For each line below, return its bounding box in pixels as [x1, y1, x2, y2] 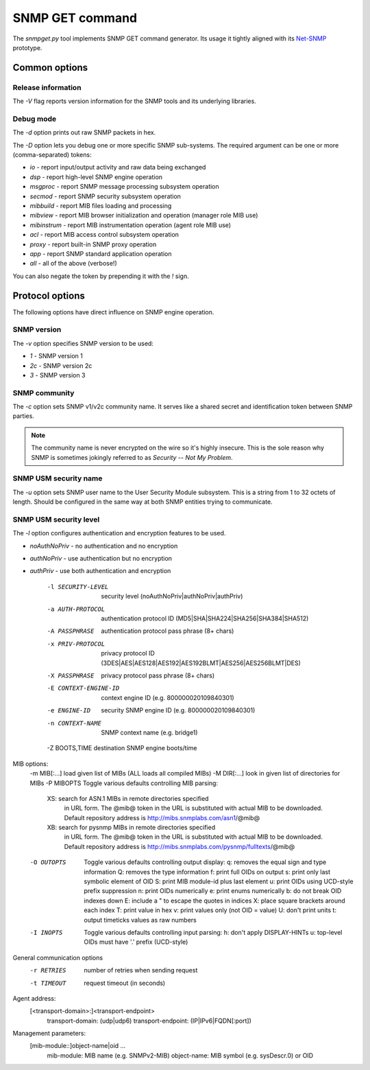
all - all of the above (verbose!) [29, 259, 117, 268]
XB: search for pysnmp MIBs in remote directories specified [47, 824, 216, 832]
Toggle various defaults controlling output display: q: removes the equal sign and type [84, 858, 327, 866]
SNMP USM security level [12, 515, 100, 524]
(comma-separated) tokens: [12, 151, 92, 159]
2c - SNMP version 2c [29, 361, 92, 370]
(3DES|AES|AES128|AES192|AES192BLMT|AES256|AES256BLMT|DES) [101, 659, 301, 667]
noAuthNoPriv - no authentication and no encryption [29, 542, 178, 550]
